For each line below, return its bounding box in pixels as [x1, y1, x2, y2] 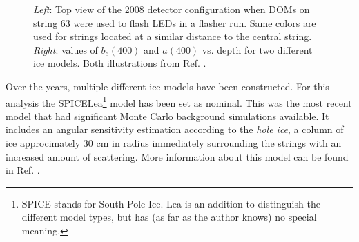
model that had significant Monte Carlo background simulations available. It [6, 108, 329, 123]
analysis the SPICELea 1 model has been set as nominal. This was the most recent [6, 93, 352, 110]
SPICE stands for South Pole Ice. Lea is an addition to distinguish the [21, 196, 320, 210]
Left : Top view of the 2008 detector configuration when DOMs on [33, 2, 310, 16]
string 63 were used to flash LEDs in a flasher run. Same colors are [33, 15, 316, 30]
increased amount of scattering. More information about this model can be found [6, 149, 349, 163]
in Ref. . [6, 163, 40, 177]
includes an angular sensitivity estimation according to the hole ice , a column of [6, 122, 344, 137]
